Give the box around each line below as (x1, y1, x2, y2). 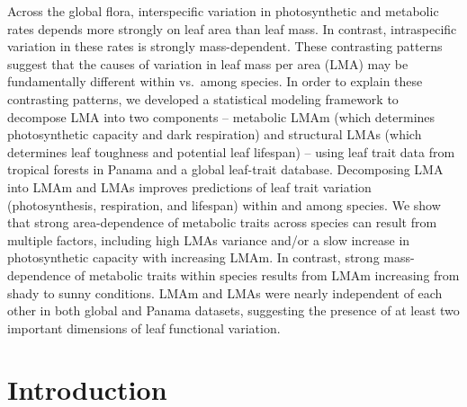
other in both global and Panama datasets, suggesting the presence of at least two (7, 301, 460, 320)
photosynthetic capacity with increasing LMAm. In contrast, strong (7, 248, 380, 267)
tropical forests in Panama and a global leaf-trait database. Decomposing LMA (7, 160, 444, 179)
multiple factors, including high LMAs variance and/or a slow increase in (7, 230, 410, 249)
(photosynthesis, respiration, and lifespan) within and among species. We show (7, 195, 441, 214)
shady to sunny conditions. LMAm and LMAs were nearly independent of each (7, 283, 443, 302)
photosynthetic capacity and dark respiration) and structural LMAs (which (7, 125, 422, 144)
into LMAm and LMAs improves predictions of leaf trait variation (7, 177, 372, 196)
